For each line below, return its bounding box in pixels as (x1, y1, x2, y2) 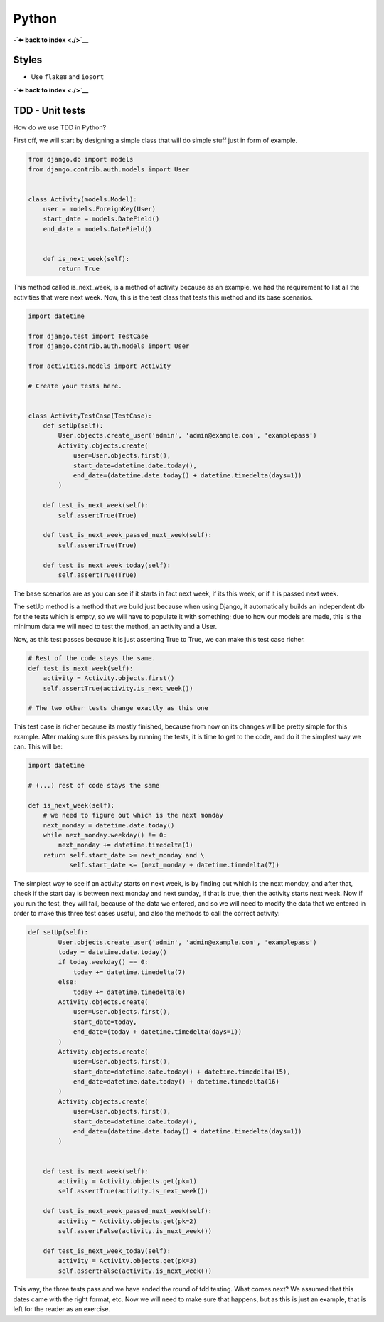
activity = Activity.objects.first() (43, 675, 175, 682)
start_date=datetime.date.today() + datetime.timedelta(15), (73, 1067, 291, 1076)
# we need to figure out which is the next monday (43, 811, 223, 820)
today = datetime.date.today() (58, 948, 167, 956)
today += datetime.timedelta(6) (73, 988, 186, 996)
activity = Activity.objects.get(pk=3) (58, 1257, 197, 1265)
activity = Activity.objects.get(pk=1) (58, 1177, 197, 1185)
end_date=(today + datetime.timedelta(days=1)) (73, 1028, 242, 1036)
